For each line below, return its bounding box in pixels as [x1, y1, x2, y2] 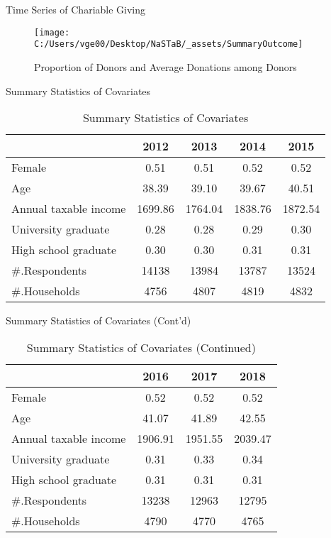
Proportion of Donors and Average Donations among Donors [34, 59, 297, 74]
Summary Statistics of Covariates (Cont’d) [6, 313, 191, 328]
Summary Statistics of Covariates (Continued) [26, 339, 256, 356]
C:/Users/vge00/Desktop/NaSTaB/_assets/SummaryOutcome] [34, 39, 303, 50]
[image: [34, 27, 70, 38]
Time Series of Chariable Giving [6, 2, 146, 16]
